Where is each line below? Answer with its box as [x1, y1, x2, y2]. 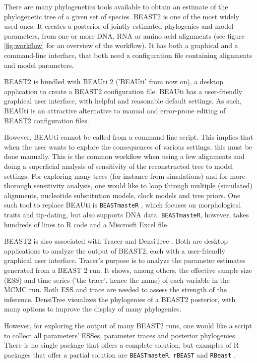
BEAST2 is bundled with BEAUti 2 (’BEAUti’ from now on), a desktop [4, 76, 224, 87]
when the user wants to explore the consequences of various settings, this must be [4, 141, 253, 152]
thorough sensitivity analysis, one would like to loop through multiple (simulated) [4, 180, 253, 191]
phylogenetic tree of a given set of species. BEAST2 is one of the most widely [4, 11, 240, 21]
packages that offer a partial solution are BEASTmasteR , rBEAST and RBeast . [4, 349, 236, 360]
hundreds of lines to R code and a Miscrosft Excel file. [4, 219, 169, 229]
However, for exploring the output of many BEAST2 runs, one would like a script [4, 320, 252, 330]
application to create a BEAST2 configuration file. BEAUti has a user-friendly [4, 86, 243, 96]
